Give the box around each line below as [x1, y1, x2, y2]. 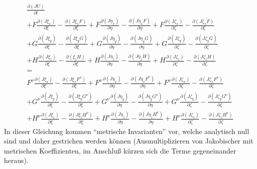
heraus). [4, 155, 29, 165]
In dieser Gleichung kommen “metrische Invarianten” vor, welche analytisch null [4, 125, 249, 136]
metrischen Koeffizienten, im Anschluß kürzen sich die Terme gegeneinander [4, 145, 236, 155]
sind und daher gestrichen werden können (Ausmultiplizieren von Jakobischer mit [4, 135, 253, 146]
